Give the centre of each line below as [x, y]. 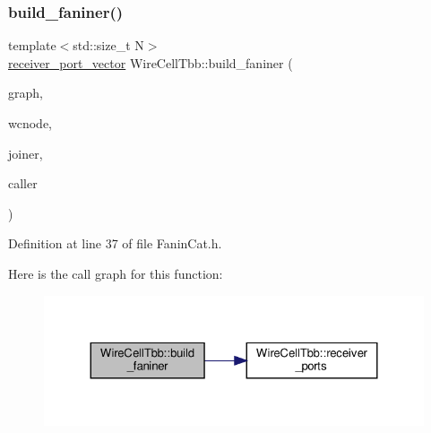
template [32, 45]
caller [23, 183]
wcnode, [30, 123]
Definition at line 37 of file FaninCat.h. [115, 243]
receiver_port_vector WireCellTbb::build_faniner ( [151, 62]
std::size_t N [108, 45]
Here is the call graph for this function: [116, 273]
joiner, [26, 153]
